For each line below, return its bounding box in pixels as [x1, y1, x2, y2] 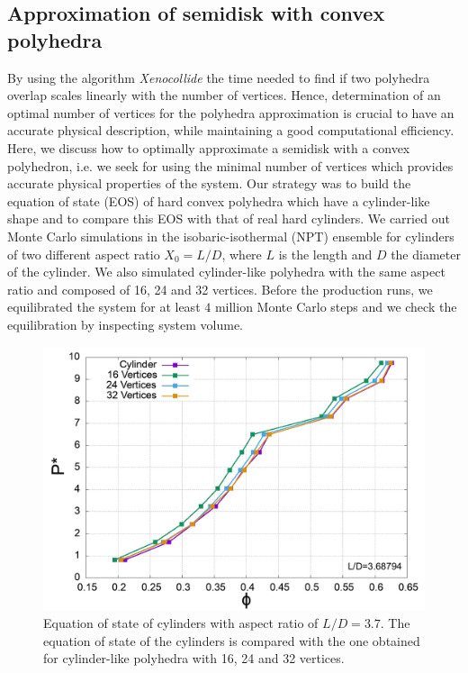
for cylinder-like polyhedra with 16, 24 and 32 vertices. [43, 649, 345, 668]
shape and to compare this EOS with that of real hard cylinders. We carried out [7, 209, 450, 228]
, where [221, 244, 262, 263]
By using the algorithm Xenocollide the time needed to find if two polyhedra [7, 68, 430, 86]
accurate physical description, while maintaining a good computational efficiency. [7, 121, 454, 140]
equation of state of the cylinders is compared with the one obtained [43, 631, 420, 650]
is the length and [278, 244, 373, 263]
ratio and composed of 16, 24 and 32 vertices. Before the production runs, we [7, 279, 433, 298]
